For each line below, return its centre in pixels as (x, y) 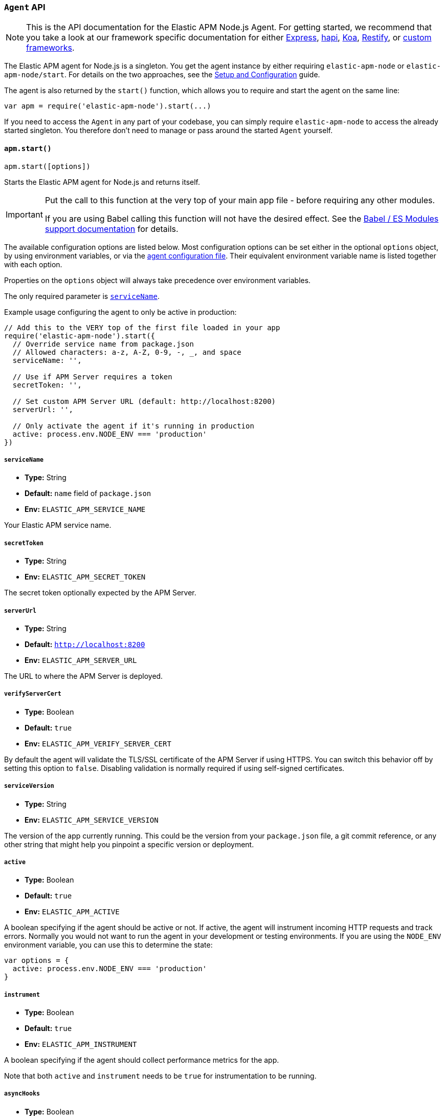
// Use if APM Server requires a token (92, 377)
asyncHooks (22, 1094)
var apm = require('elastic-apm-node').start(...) (108, 106)
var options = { (37, 961)
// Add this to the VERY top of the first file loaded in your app (142, 327)
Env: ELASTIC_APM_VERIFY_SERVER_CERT (98, 743)
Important (24, 214)
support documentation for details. (112, 229)
